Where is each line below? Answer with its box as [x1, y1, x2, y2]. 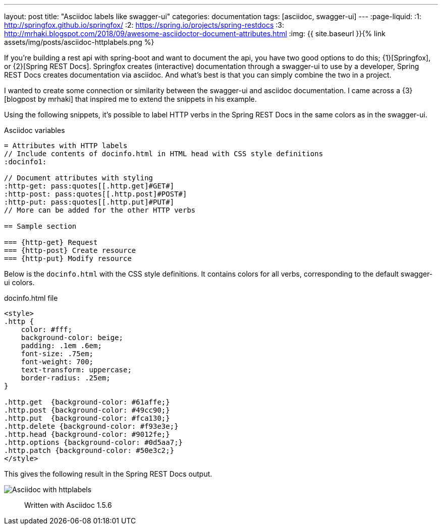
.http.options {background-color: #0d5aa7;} [4, 438, 183, 446]
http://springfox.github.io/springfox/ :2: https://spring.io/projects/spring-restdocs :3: [4, 21, 285, 29]
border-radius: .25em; [21, 374, 111, 382]
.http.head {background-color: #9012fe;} [4, 430, 170, 438]
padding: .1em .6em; [21, 342, 102, 350]
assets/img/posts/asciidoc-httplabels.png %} [4, 38, 154, 46]
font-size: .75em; [21, 350, 94, 358]
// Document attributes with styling [4, 174, 153, 182]
